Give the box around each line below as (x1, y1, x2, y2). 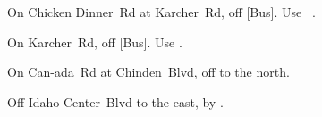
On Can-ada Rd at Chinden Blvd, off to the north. (7, 63, 290, 81)
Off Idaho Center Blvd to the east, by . (7, 92, 224, 111)
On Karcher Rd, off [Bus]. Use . (7, 32, 182, 51)
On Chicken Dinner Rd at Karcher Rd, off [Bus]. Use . (7, 3, 316, 21)
